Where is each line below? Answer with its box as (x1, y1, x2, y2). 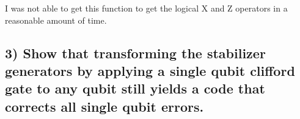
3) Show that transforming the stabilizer (5, 43, 266, 62)
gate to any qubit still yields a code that (5, 79, 265, 98)
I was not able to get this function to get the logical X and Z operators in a (5, 2, 288, 14)
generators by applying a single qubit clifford (5, 61, 295, 80)
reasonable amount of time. (5, 13, 107, 26)
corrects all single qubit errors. (5, 97, 204, 115)
